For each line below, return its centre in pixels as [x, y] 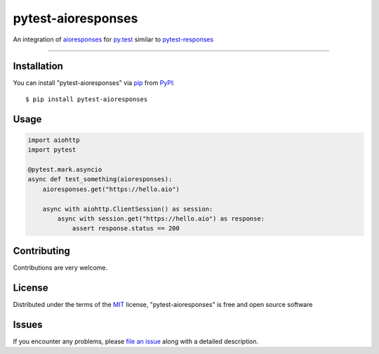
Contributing [41, 250]
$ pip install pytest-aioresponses [87, 99]
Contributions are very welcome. [60, 268]
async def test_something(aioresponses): [100, 179]
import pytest [52, 150]
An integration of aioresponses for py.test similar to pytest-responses [113, 39]
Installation [38, 66]
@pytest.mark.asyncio [65, 170]
